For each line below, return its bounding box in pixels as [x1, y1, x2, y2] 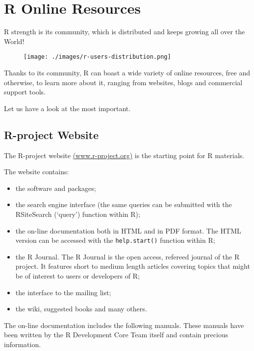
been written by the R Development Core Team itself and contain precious [4, 329, 229, 340]
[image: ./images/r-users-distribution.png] [24, 53, 171, 61]
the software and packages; [15, 183, 96, 193]
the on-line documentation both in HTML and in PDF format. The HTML [15, 225, 241, 235]
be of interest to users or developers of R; [15, 270, 140, 281]
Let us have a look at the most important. [4, 103, 131, 113]
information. [4, 339, 41, 349]
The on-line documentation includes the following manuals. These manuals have [4, 320, 244, 330]
